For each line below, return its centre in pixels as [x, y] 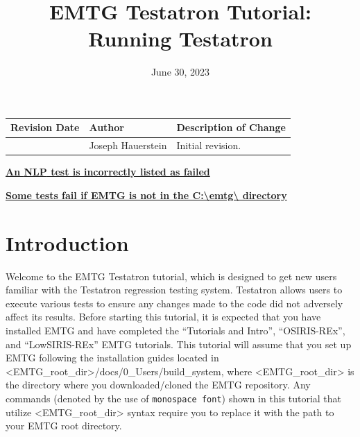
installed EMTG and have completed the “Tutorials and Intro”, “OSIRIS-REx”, [175, 331]
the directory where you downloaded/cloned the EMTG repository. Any [158, 385]
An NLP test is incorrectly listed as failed [108, 172]
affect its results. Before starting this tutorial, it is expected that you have [163, 317]
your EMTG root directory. [64, 426]
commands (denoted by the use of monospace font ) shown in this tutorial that [174, 398]
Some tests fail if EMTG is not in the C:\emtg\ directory [146, 195]
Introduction [67, 242]
